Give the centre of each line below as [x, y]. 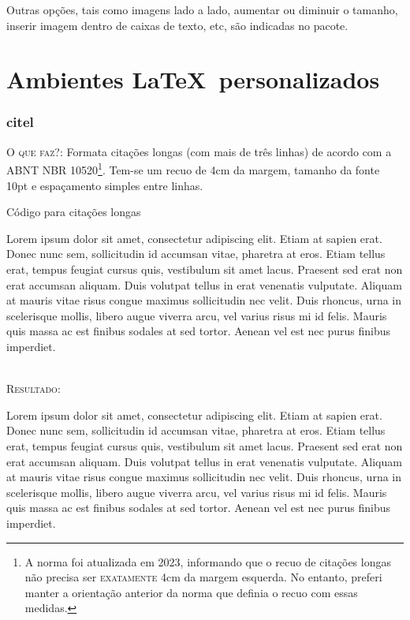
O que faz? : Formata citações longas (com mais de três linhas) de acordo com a [199, 151]
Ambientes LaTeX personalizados [193, 79]
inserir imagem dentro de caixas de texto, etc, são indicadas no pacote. [177, 25]
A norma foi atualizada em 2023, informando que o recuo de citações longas [208, 561]
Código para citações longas [74, 212]
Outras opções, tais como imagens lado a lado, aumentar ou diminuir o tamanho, [202, 9]
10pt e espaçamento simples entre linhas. [105, 185]
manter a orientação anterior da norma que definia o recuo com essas [191, 592]
